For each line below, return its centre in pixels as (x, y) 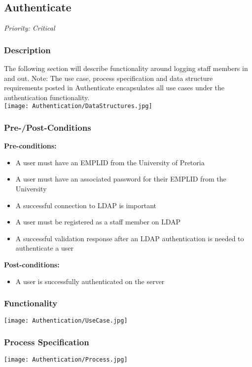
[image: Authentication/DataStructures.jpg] (78, 106)
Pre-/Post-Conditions (48, 127)
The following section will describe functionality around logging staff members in (126, 68)
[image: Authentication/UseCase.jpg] (66, 321)
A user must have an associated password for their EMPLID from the (121, 179)
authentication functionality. (47, 97)
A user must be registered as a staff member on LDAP (98, 222)
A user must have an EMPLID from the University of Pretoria (110, 162)
